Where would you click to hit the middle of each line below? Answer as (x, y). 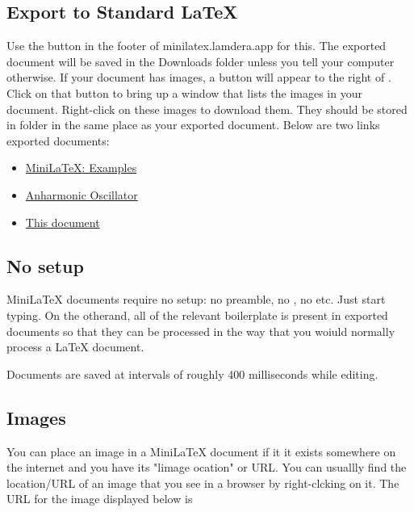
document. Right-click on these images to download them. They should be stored (207, 109)
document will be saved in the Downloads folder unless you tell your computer (201, 61)
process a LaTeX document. (75, 347)
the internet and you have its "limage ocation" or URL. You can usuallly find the (207, 467)
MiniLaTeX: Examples (81, 168)
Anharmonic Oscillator (82, 194)
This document (63, 222)
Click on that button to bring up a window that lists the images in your (184, 92)
